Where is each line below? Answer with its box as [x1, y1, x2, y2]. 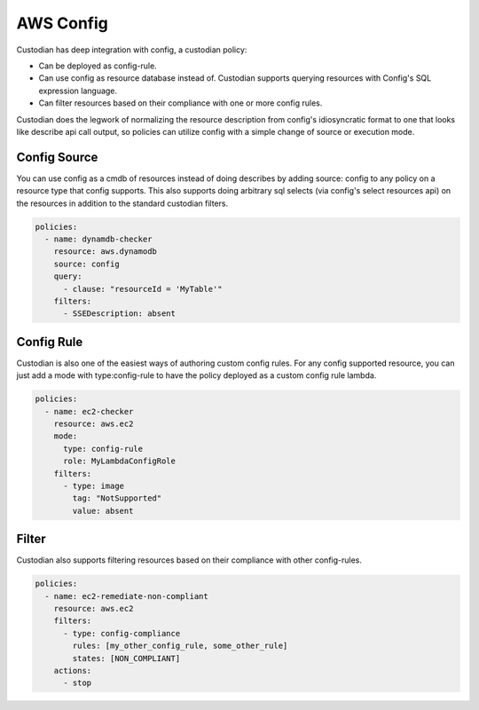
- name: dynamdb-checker [44, 233, 153, 244]
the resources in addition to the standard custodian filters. [16, 198, 229, 209]
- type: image [63, 480, 124, 491]
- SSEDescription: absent [63, 309, 177, 319]
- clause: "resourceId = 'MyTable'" [63, 284, 223, 294]
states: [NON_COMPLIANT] [72, 653, 181, 663]
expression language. [38, 85, 118, 96]
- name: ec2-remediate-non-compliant [44, 591, 208, 601]
